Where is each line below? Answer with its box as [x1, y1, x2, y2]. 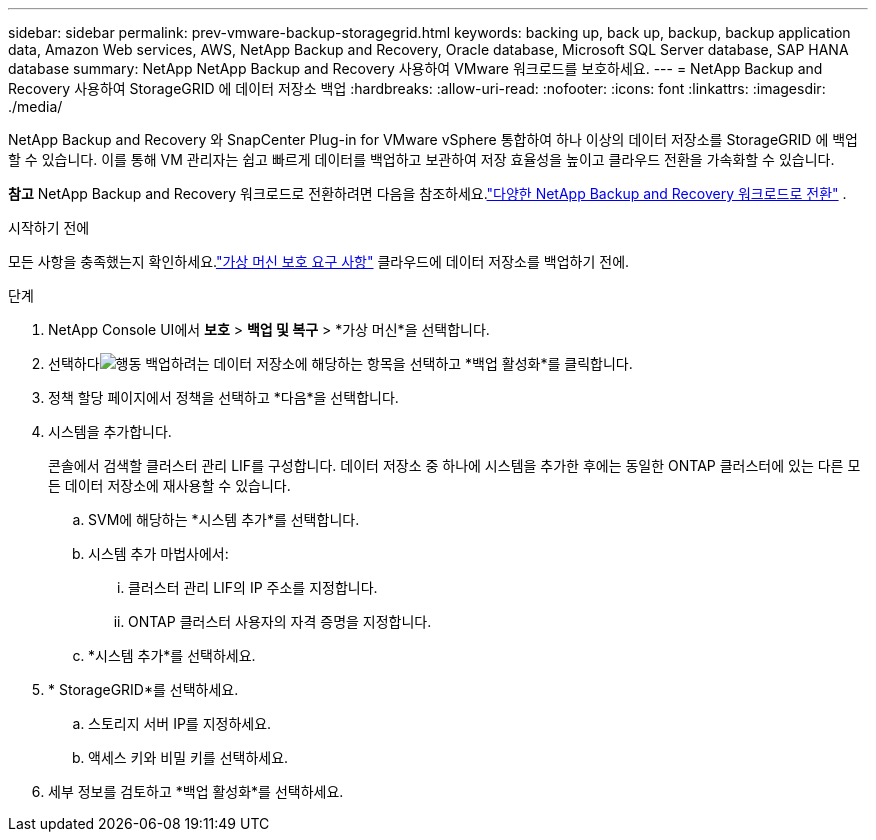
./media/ [8, 98, 63, 115]
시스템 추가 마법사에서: [88, 545, 229, 562]
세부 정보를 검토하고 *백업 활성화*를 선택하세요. [48, 783, 344, 800]
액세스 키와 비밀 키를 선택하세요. [88, 749, 289, 766]
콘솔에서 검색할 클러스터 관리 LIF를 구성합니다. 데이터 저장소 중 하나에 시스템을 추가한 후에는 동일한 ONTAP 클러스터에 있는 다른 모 [48, 457, 861, 474]
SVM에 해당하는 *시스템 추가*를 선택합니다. [88, 511, 360, 528]
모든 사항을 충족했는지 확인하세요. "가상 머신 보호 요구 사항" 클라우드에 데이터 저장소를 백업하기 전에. [8, 253, 630, 270]
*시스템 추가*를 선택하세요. [88, 647, 256, 664]
